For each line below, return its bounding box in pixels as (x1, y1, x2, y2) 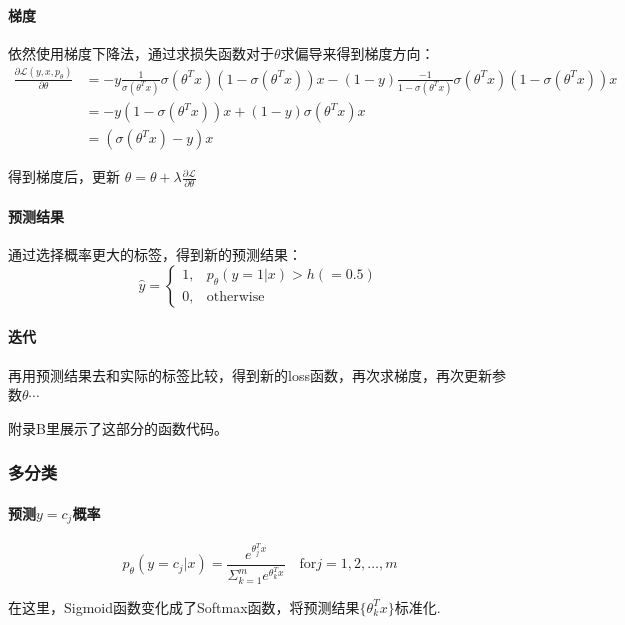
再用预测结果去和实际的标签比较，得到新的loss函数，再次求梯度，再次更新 (8, 364, 492, 385)
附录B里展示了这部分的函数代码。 (8, 417, 228, 438)
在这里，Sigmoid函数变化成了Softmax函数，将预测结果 (8, 596, 360, 617)
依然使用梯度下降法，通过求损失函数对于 (8, 42, 274, 63)
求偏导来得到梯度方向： (280, 42, 435, 63)
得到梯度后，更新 (8, 166, 120, 187)
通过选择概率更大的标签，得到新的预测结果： (8, 244, 302, 265)
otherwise (206, 290, 265, 305)
